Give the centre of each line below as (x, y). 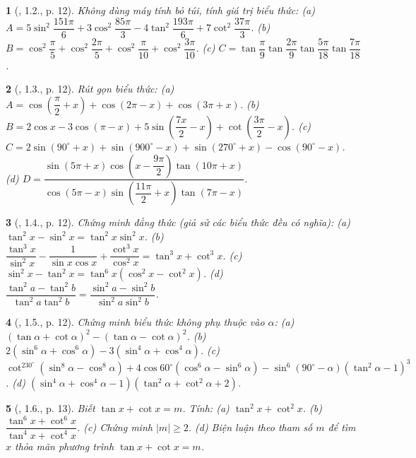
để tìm (342, 427)
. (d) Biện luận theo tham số (250, 427)
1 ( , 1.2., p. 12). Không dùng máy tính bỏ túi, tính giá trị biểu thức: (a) (160, 10)
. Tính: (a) (206, 408)
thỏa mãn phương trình (65, 446)
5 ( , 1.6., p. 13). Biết (50, 408)
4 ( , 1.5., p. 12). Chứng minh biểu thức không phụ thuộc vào (135, 322)
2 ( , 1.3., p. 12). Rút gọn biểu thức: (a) (90, 89)
